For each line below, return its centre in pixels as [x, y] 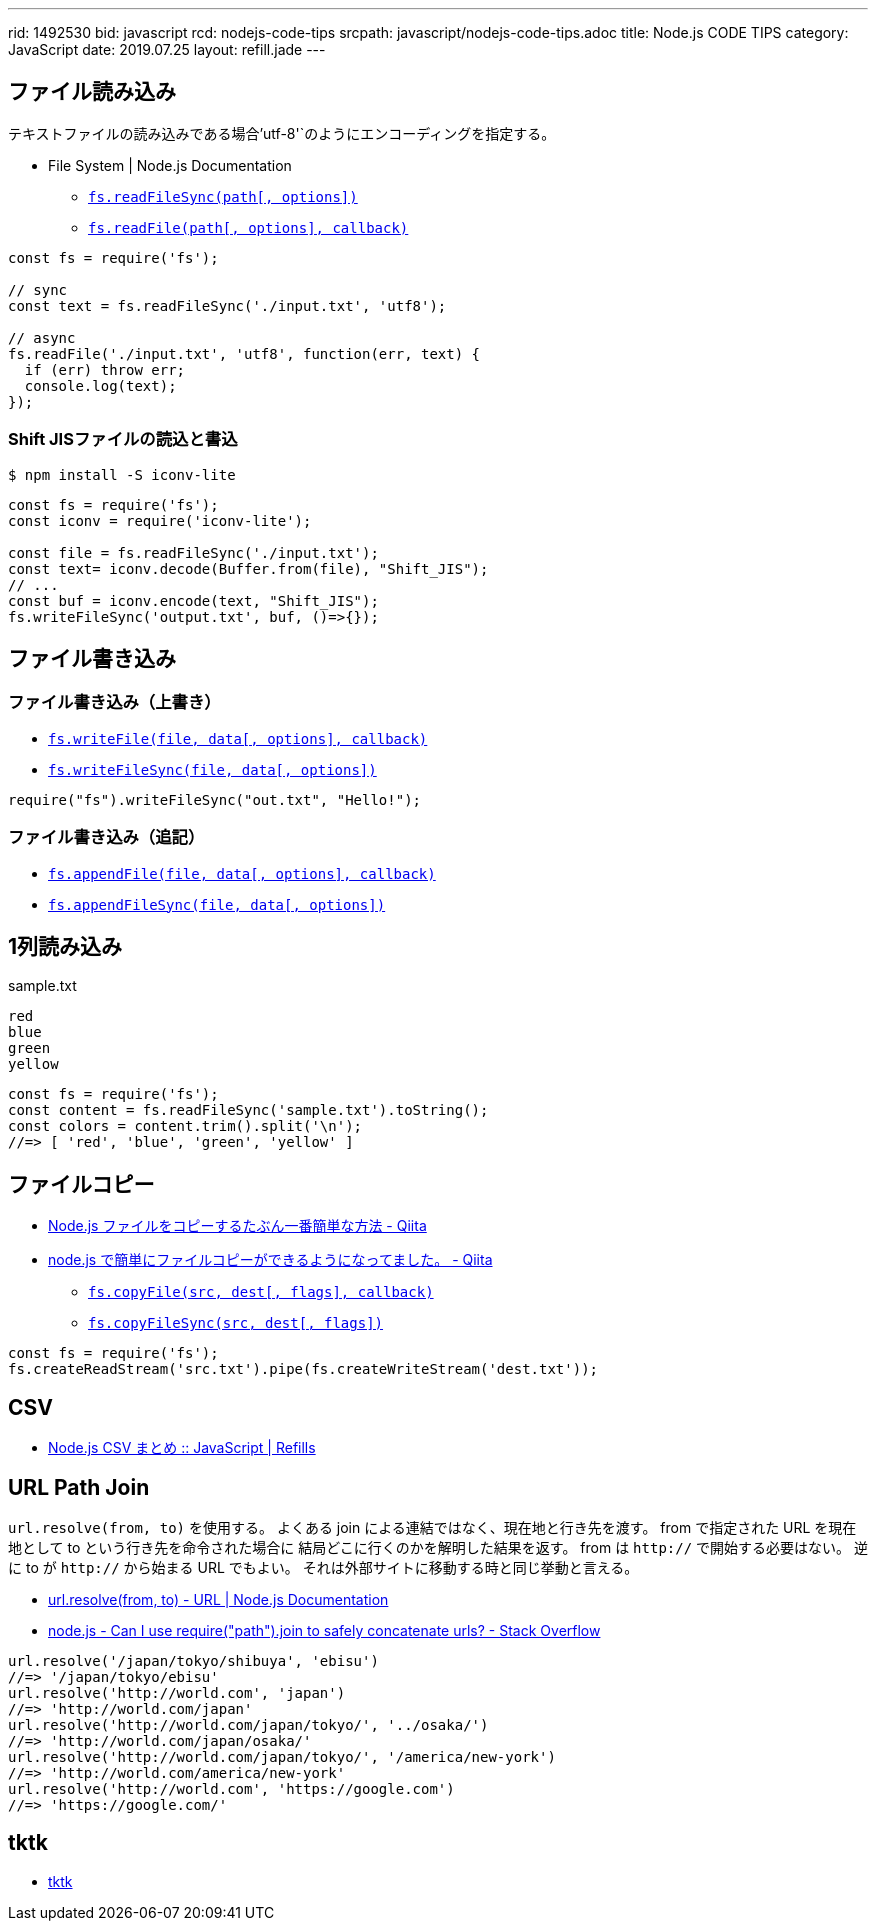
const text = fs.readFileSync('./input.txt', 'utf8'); [227, 305]
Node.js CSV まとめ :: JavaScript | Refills [182, 1448]
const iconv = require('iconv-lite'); [160, 520]
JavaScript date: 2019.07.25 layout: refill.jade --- [167, 49]
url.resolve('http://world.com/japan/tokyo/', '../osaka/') [248, 1724]
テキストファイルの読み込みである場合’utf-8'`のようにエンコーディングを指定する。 [282, 133]
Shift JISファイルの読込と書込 [123, 439]
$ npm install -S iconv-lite [122, 474]
